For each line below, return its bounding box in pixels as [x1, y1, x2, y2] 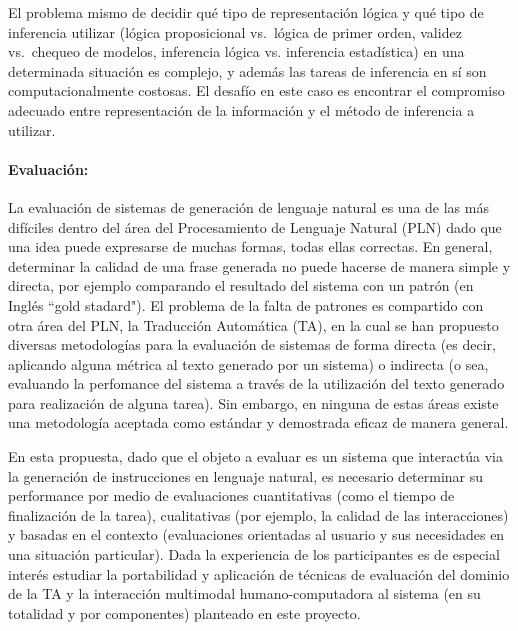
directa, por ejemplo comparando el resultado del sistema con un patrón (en [8, 275, 474, 296]
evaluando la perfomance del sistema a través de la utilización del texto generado [8, 373, 505, 394]
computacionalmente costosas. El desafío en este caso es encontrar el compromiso [8, 80, 505, 101]
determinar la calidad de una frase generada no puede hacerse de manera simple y [8, 255, 511, 276]
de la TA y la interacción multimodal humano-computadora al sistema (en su [8, 583, 481, 604]
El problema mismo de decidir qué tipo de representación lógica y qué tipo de [8, 2, 484, 22]
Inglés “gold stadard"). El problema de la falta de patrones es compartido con [8, 294, 484, 315]
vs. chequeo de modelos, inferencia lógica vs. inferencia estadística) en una [8, 41, 465, 62]
